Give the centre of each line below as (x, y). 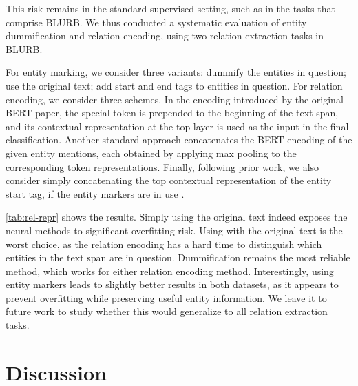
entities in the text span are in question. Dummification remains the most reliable (178, 257)
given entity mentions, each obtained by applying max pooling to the (151, 153)
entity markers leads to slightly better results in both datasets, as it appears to (172, 284)
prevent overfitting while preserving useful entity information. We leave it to (166, 297)
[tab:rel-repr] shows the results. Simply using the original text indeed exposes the (177, 217)
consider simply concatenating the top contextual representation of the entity (169, 180)
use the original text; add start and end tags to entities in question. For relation (174, 85)
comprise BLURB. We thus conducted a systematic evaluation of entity (156, 22)
